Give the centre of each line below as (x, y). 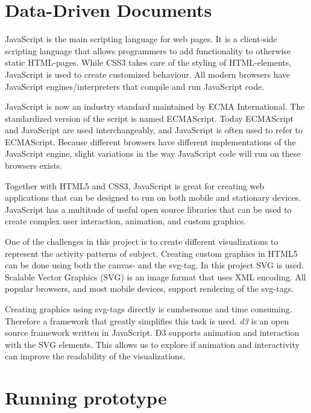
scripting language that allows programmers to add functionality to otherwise (148, 50)
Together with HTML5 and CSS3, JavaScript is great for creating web (135, 185)
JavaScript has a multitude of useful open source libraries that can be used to (148, 209)
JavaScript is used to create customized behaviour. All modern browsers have (148, 74)
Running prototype (86, 398)
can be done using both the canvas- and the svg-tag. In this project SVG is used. (155, 265)
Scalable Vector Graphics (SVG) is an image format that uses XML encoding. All (155, 276)
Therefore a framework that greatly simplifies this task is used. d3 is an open (147, 320)
